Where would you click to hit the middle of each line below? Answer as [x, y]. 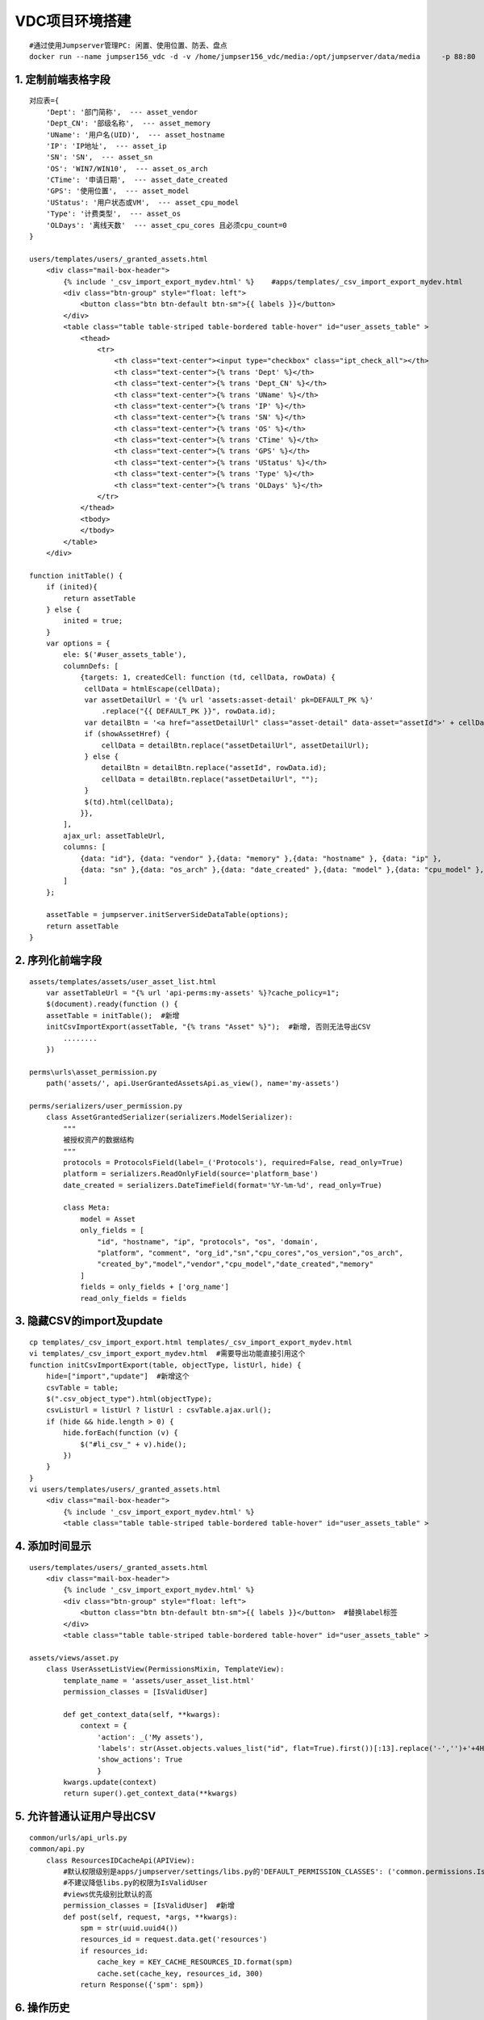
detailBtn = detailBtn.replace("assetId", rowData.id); [214, 768]
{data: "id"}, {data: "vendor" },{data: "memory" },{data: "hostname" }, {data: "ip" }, [261, 858]
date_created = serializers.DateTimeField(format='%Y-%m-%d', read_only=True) [223, 1185]
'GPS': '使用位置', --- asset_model [117, 191]
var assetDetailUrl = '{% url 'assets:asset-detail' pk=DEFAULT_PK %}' [229, 700]
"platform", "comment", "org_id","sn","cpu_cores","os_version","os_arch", [250, 1253]
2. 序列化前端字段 [58, 960]
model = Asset [108, 1219]
